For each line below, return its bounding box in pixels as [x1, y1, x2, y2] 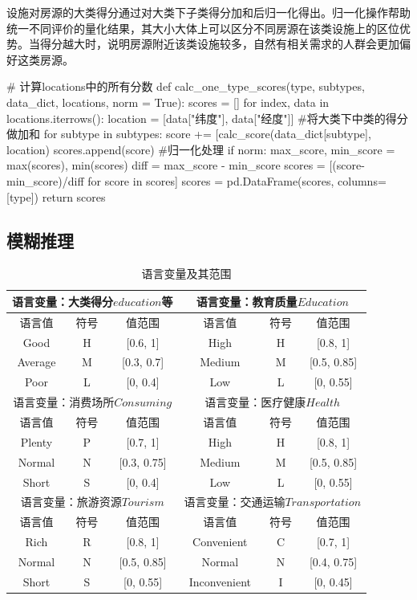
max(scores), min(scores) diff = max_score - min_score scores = [6, 157, 326, 173]
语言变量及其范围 [141, 265, 232, 282]
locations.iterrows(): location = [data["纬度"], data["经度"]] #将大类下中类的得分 [6, 109, 408, 126]
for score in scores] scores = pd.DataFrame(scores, [87, 172, 334, 189]
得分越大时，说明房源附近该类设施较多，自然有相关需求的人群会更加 [39, 35, 399, 52]
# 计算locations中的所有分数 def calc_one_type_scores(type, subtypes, [6, 78, 365, 95]
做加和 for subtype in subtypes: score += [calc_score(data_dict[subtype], [6, 125, 371, 142]
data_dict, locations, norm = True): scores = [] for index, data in [6, 93, 330, 110]
